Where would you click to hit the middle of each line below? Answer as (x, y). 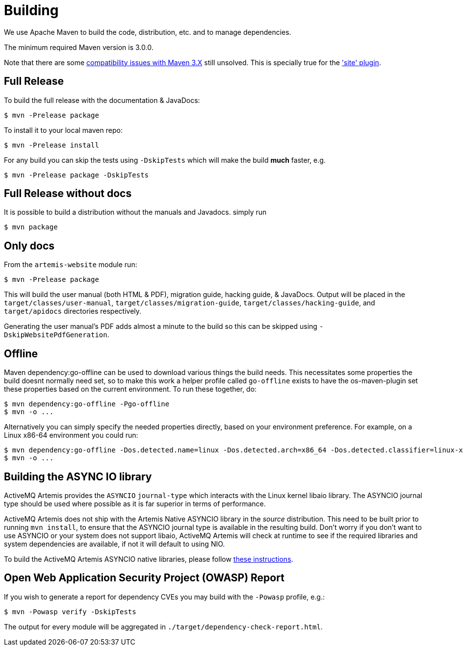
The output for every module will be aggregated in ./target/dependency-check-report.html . (163, 626)
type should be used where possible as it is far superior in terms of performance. (135, 503)
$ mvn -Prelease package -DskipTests (77, 175)
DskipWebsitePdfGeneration (56, 335)
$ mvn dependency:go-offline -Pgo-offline (87, 404)
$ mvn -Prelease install (51, 145)
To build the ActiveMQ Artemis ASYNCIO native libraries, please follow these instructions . (149, 559)
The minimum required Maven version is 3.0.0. (79, 47)
